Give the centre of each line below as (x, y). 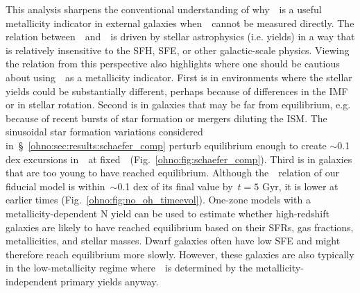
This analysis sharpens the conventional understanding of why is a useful (164, 9)
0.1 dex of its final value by (175, 186)
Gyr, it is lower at (300, 186)
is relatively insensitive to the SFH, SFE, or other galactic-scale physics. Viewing (178, 50)
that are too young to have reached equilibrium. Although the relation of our (172, 173)
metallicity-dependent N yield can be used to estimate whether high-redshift (168, 213)
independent (32, 281)
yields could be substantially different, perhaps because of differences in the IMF (177, 91)
